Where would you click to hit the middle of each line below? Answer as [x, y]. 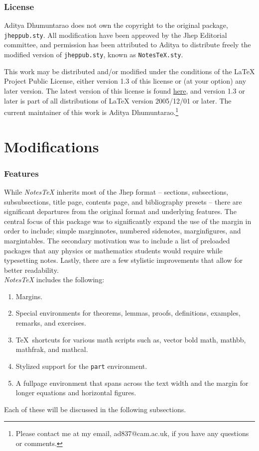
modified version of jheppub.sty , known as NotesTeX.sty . [94, 55]
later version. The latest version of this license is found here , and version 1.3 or [125, 90]
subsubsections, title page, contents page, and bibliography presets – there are [123, 201]
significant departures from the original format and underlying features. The [120, 211]
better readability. [31, 270]
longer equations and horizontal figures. [76, 393]
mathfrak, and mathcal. [52, 349]
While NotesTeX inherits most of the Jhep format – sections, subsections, [116, 191]
